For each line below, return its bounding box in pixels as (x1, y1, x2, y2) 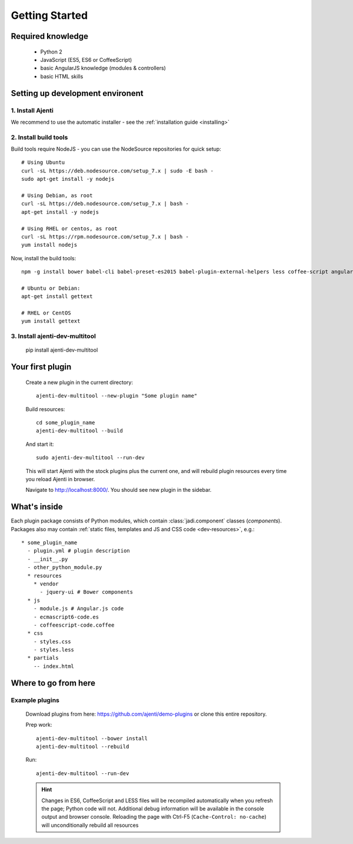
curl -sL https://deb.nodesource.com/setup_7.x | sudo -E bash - (21, 167, 214, 174)
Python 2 (40, 48, 63, 55)
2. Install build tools (11, 133, 68, 141)
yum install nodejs (21, 241, 78, 249)
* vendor (33, 580, 59, 587)
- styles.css (33, 638, 71, 645)
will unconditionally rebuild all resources (41, 822, 139, 829)
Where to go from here (11, 678, 95, 688)
